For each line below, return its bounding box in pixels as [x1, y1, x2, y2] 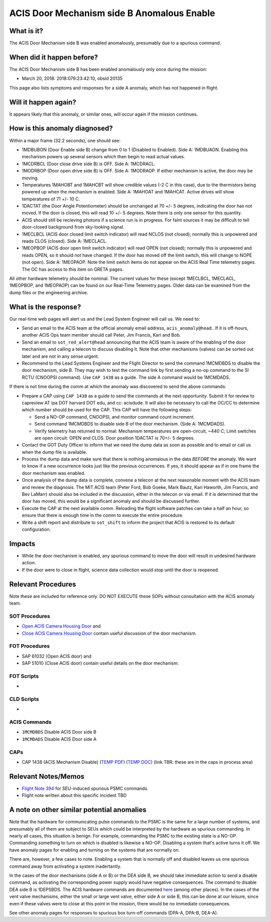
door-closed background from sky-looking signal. [22, 224, 124, 230]
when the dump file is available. [22, 449, 87, 455]
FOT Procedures [9, 643, 50, 650]
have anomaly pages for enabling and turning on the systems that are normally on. [9, 847, 180, 853]
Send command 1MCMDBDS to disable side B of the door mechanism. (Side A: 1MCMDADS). [34, 421, 226, 427]
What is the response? [9, 302, 81, 311]
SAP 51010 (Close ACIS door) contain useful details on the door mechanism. [22, 660, 179, 666]
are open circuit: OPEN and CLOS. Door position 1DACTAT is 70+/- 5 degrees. [34, 435, 195, 441]
